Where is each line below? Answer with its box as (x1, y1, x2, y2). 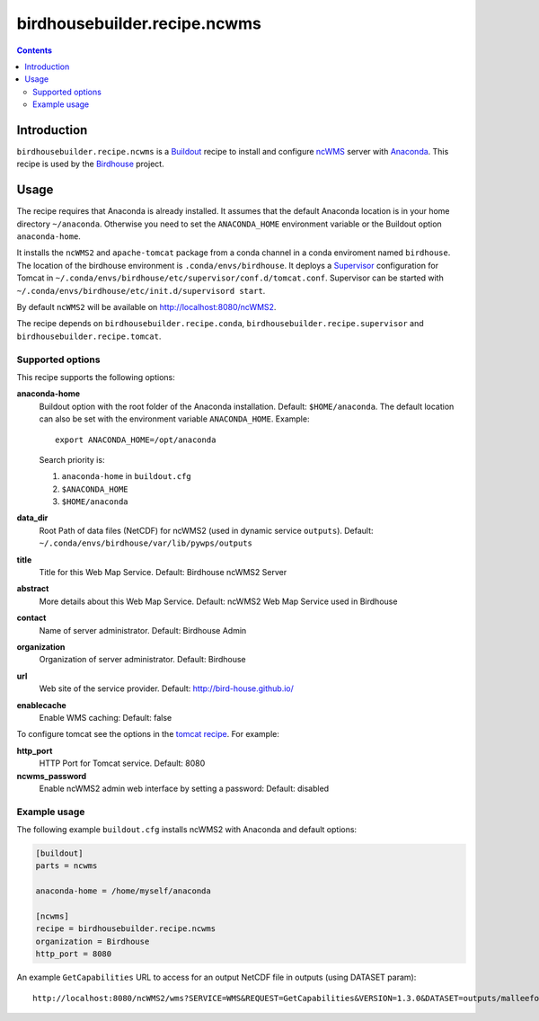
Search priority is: (39, 454, 105, 465)
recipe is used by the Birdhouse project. (16, 158, 165, 170)
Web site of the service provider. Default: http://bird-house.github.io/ (39, 683, 294, 694)
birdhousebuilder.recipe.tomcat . (16, 331, 162, 342)
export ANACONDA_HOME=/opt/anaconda (55, 434, 216, 445)
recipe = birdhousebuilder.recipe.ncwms (35, 924, 216, 934)
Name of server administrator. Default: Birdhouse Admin (39, 625, 247, 635)
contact (16, 612, 47, 624)
